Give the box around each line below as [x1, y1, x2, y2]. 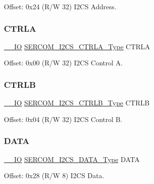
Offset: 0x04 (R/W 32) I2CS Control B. [4, 114, 123, 124]
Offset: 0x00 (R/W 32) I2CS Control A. [4, 58, 123, 68]
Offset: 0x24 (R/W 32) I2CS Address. [4, 1, 116, 11]
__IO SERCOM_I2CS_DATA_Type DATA [4, 154, 140, 164]
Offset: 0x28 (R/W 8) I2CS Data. [4, 170, 104, 181]
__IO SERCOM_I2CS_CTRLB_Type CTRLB [4, 98, 150, 108]
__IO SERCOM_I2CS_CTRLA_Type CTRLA [4, 41, 150, 51]
